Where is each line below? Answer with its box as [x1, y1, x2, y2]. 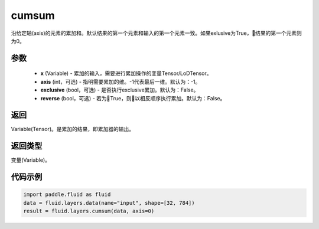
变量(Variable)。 [11, 156, 50, 163]
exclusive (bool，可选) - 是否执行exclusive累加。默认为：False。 [40, 86, 199, 94]
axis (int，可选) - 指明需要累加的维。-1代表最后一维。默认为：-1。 [40, 78, 201, 85]
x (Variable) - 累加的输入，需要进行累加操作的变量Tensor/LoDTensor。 [40, 70, 212, 77]
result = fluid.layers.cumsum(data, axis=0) [23, 208, 155, 215]
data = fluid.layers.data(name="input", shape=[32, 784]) [23, 199, 195, 206]
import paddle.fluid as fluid [23, 191, 111, 198]
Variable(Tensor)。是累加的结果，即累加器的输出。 [11, 126, 135, 133]
